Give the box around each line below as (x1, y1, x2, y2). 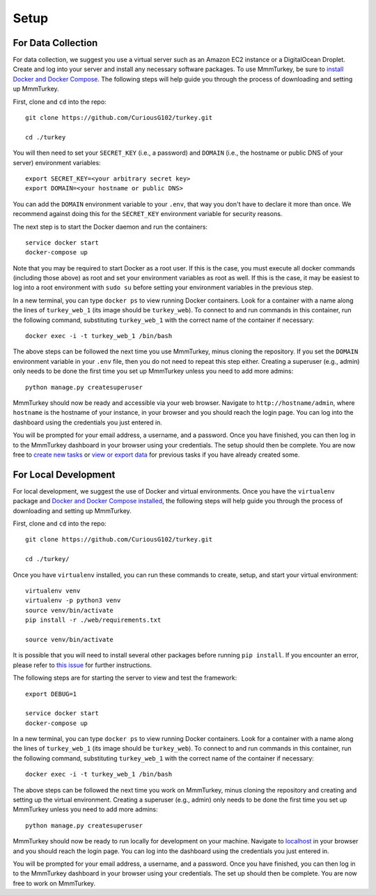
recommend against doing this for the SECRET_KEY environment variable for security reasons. (13, 210, 283, 218)
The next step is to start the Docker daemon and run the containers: (13, 222, 208, 231)
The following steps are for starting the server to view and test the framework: (13, 673, 237, 682)
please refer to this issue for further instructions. (13, 661, 152, 669)
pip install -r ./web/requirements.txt (25, 616, 162, 624)
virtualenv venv (25, 586, 81, 595)
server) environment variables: (13, 158, 101, 167)
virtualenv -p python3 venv (25, 597, 121, 604)
